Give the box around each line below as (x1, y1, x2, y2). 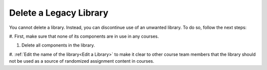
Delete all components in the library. (21, 42, 95, 48)
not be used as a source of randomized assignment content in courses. (9, 58, 154, 64)
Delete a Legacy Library (9, 7, 109, 18)
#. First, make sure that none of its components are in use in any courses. (9, 33, 159, 39)
